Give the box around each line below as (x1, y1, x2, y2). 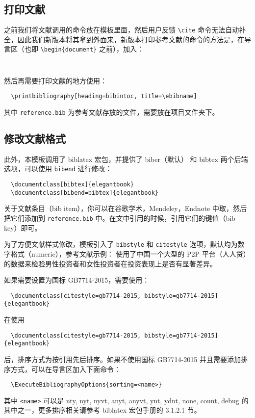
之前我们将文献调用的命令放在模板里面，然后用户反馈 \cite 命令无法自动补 (4, 25, 246, 35)
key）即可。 (4, 222, 42, 233)
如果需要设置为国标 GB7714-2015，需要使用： (4, 275, 150, 285)
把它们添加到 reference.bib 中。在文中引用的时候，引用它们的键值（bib (4, 213, 235, 223)
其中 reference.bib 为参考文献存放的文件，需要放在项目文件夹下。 (4, 107, 219, 117)
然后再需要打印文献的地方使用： (4, 75, 107, 85)
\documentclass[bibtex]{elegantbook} (11, 181, 134, 188)
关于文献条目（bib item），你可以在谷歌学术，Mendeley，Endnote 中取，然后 (4, 203, 247, 213)
